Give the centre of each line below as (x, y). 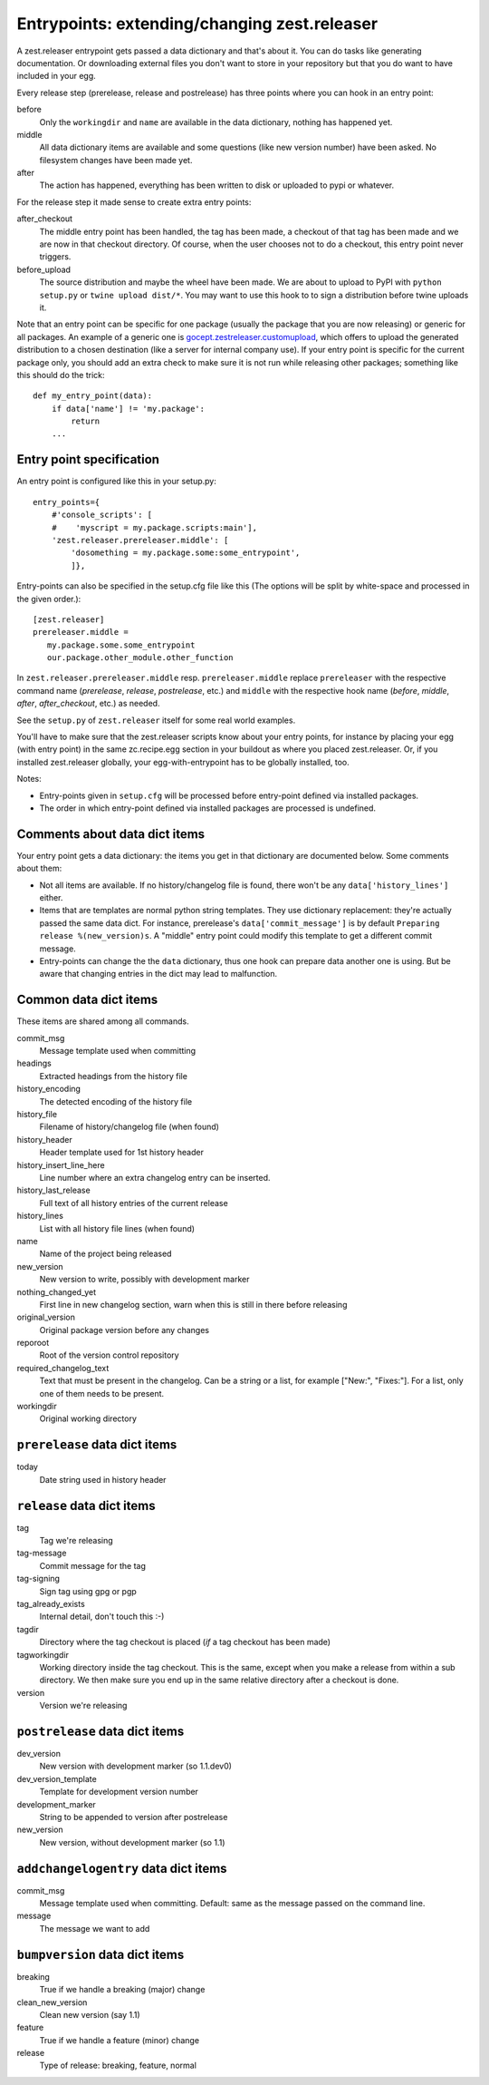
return (86, 421)
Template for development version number (119, 1792)
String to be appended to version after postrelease (134, 1817)
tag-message (42, 1553)
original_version (46, 1317)
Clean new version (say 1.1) (90, 2014)
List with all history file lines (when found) (117, 1228)
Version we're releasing (83, 1706)
